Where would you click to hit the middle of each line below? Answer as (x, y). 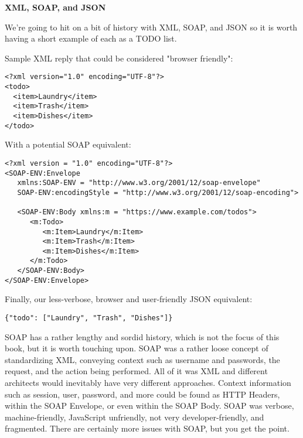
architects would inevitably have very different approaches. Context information (148, 383)
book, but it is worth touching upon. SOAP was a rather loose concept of (137, 348)
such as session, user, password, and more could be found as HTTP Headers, (142, 394)
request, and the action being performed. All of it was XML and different (136, 371)
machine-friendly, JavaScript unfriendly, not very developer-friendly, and (135, 417)
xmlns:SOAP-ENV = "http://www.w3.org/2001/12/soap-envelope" (139, 183)
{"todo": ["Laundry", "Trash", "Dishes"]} (89, 318)
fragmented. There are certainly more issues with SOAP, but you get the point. (147, 428)
